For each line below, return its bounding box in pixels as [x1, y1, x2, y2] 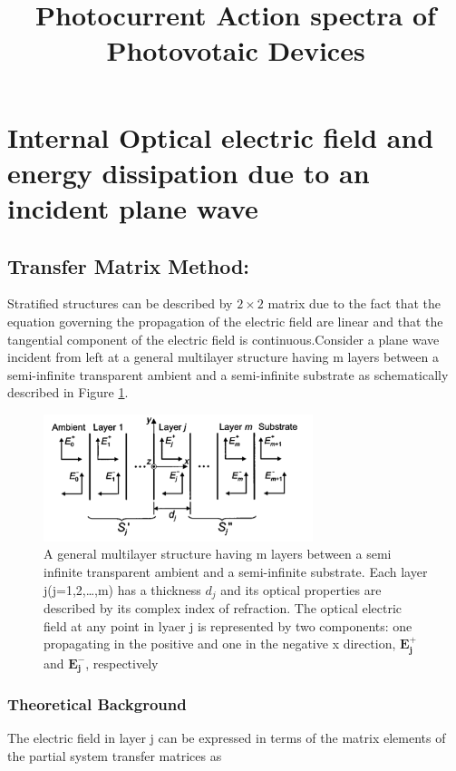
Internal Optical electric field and [7, 118, 434, 155]
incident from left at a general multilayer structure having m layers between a [7, 347, 439, 366]
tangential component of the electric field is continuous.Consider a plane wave [7, 329, 440, 348]
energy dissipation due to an [7, 153, 370, 190]
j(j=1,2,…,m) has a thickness [44, 580, 201, 599]
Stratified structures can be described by [7, 294, 233, 313]
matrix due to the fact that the [267, 294, 441, 313]
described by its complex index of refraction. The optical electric [44, 599, 403, 618]
